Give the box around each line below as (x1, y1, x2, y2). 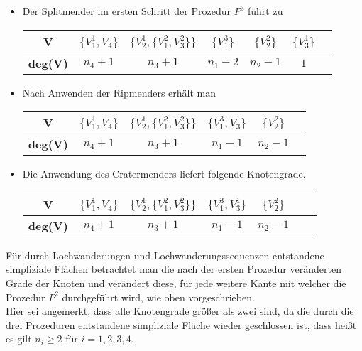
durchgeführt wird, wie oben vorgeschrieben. (62, 289, 255, 304)
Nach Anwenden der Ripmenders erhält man (22, 85, 216, 99)
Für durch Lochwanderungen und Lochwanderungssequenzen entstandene (6, 247, 324, 262)
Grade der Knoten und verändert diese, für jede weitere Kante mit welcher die (6, 275, 346, 290)
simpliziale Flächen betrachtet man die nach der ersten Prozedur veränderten (6, 261, 341, 276)
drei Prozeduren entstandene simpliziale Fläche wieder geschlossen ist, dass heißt (6, 317, 357, 332)
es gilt (6, 331, 32, 346)
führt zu (248, 4, 283, 18)
